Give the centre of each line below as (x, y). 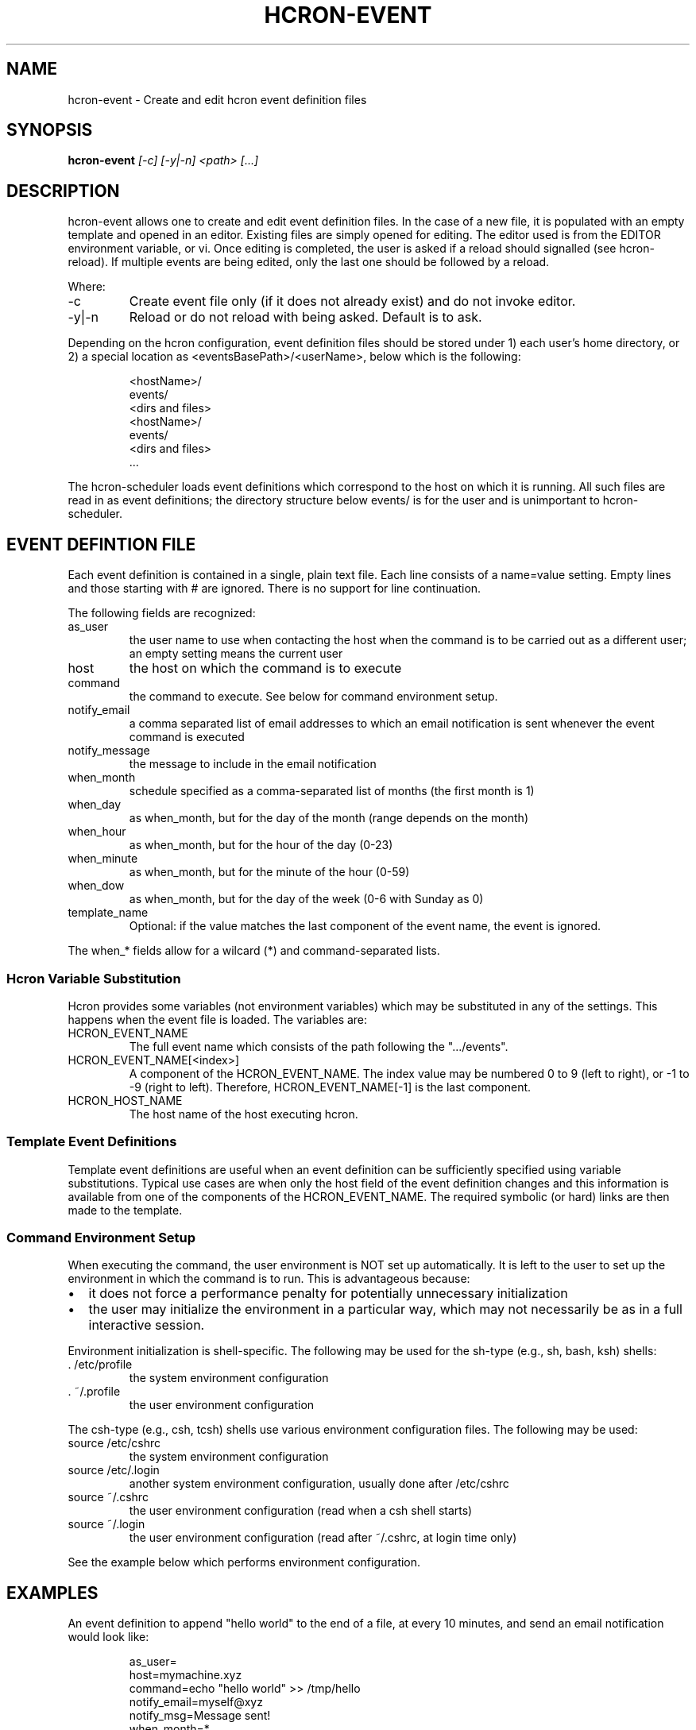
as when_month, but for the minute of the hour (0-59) (269, 872)
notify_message (109, 751)
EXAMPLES (52, 1593)
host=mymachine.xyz (186, 1675)
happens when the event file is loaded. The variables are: (218, 1019)
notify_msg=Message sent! (200, 1716)
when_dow (96, 886)
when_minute (103, 859)
